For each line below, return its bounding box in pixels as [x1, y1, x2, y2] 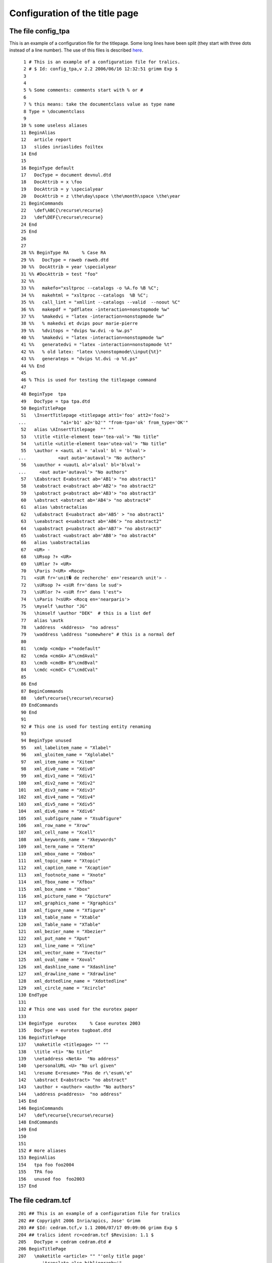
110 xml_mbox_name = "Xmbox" [18, 851, 96, 856]
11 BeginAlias [21, 129, 56, 135]
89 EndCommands [21, 702, 58, 708]
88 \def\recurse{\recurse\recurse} [21, 695, 114, 701]
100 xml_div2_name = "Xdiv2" [18, 780, 96, 786]
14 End [21, 151, 37, 157]
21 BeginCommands [21, 200, 64, 206]
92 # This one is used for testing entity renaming [21, 723, 151, 730]
